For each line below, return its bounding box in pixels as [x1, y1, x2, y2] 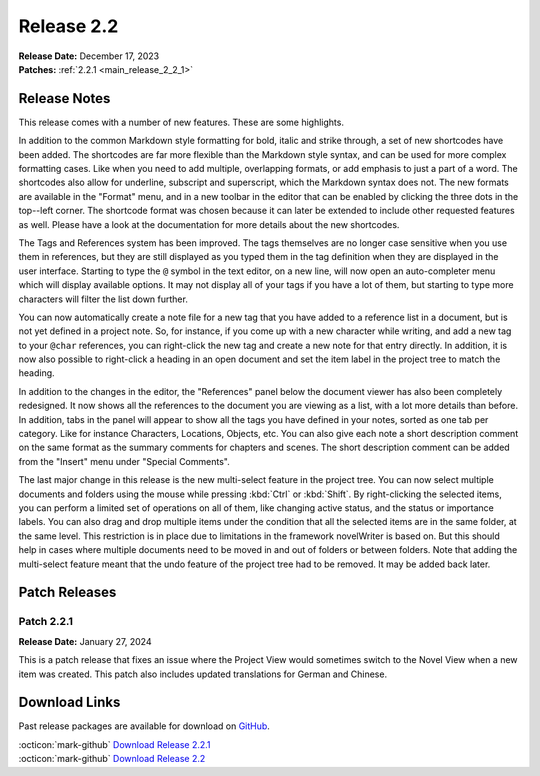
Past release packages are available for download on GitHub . [18, 720, 270, 732]
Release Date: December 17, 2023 [18, 50, 160, 62]
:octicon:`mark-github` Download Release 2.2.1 [18, 738, 211, 750]
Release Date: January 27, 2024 [18, 635, 152, 647]
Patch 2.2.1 [18, 615, 74, 629]
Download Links [18, 694, 121, 711]
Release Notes [18, 90, 111, 107]
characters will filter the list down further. [18, 293, 189, 305]
